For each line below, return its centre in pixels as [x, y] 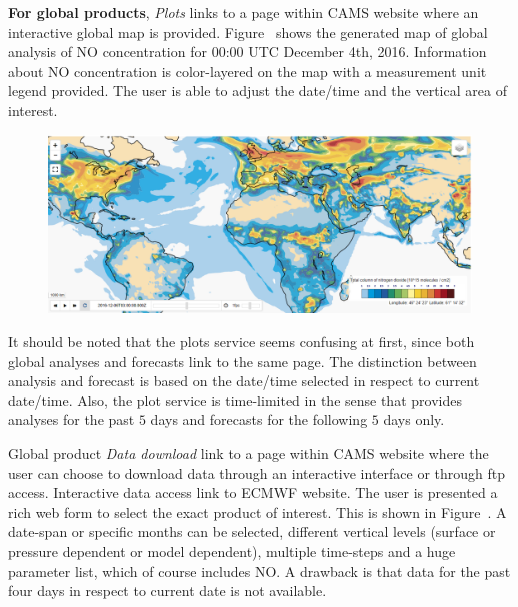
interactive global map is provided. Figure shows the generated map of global [248, 31]
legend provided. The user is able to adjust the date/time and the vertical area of [257, 90]
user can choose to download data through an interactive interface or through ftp [257, 472]
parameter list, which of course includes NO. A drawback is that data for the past [259, 570]
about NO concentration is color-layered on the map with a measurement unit [247, 70]
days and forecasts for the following [259, 419]
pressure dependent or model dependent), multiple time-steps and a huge [232, 550]
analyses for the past [71, 419]
